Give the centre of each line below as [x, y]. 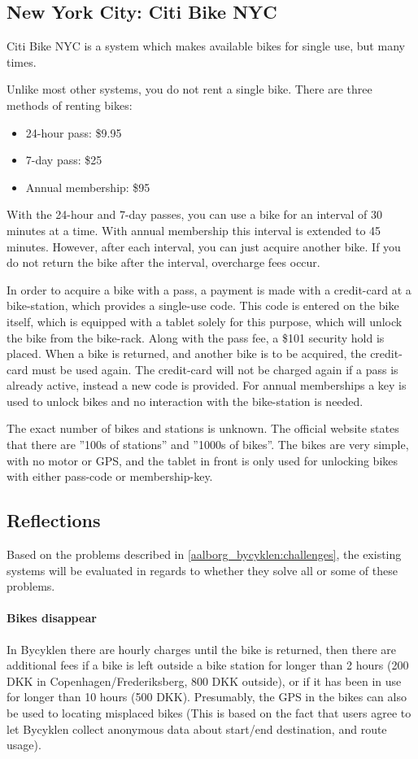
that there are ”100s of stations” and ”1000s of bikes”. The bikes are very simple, [208, 445]
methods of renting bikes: [70, 105]
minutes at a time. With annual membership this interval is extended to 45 [194, 230]
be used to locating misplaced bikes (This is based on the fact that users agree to [209, 713]
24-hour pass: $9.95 [74, 132]
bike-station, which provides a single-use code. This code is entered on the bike [203, 305]
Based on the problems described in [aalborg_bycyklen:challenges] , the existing [204, 554]
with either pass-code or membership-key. [110, 476]
